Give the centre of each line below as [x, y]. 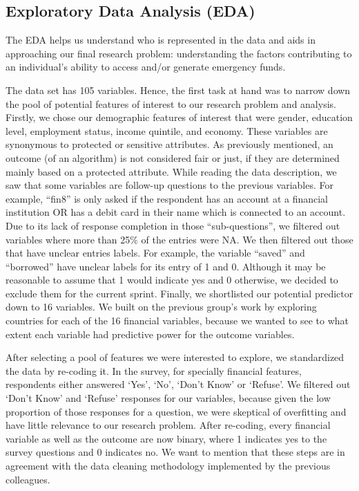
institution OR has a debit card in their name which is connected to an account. [176, 212]
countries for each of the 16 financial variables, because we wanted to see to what [177, 321]
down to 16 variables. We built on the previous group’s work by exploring [161, 307]
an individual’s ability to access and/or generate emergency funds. [146, 67]
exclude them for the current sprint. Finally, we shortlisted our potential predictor [179, 293]
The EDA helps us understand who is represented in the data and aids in [161, 40]
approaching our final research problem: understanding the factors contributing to [179, 53]
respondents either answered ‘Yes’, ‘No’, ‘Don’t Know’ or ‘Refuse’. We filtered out [178, 384]
